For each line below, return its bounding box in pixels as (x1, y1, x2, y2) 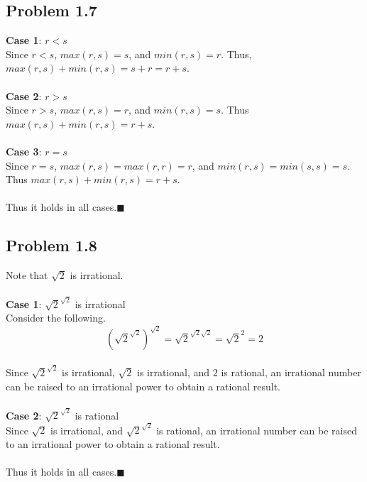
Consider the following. (6, 310, 106, 325)
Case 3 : (6, 143, 42, 158)
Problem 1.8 (6, 234, 97, 256)
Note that (6, 268, 48, 283)
